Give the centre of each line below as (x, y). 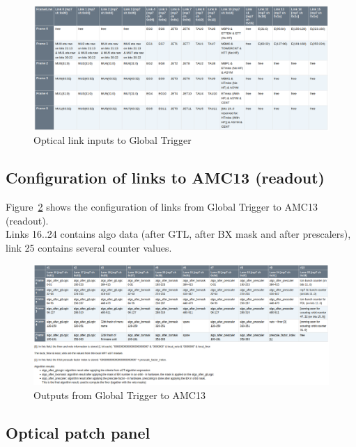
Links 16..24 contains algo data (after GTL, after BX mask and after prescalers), (178, 234)
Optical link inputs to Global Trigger (113, 140)
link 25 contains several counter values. (89, 247)
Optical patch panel (78, 432)
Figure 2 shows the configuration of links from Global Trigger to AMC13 (162, 207)
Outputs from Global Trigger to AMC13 (119, 395)
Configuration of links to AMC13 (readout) (165, 178)
